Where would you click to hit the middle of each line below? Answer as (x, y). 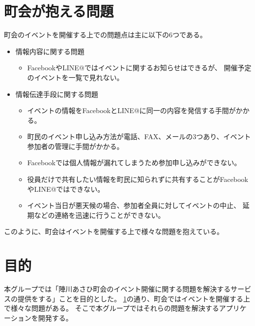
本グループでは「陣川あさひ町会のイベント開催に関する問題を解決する (117, 289)
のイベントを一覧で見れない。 (75, 77)
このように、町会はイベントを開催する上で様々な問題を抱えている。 (114, 231)
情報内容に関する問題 (50, 51)
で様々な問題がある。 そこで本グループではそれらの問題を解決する (112, 308)
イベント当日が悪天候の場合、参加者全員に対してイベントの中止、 (134, 205)
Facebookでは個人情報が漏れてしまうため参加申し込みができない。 (134, 163)
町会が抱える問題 (59, 11)
